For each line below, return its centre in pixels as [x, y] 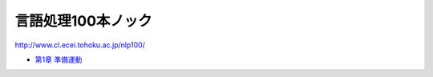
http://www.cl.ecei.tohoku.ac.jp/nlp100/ [80, 45]
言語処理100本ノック [83, 21]
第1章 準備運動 [59, 59]
